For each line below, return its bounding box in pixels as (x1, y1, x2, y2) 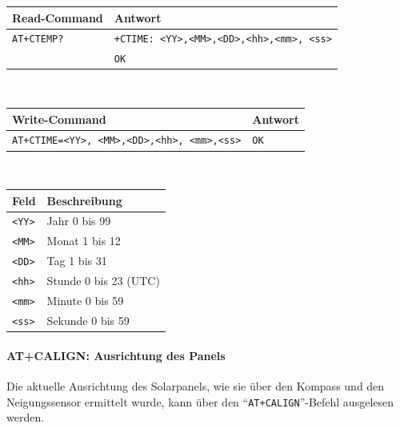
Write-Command (12, 110, 106, 127)
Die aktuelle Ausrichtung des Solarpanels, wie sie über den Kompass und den (6, 377, 385, 394)
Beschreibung (46, 192, 122, 208)
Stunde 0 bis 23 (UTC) (46, 272, 160, 289)
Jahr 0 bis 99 (46, 212, 111, 229)
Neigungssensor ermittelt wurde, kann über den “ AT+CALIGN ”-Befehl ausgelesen (6, 393, 394, 410)
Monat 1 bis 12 (46, 232, 121, 249)
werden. (6, 409, 45, 426)
